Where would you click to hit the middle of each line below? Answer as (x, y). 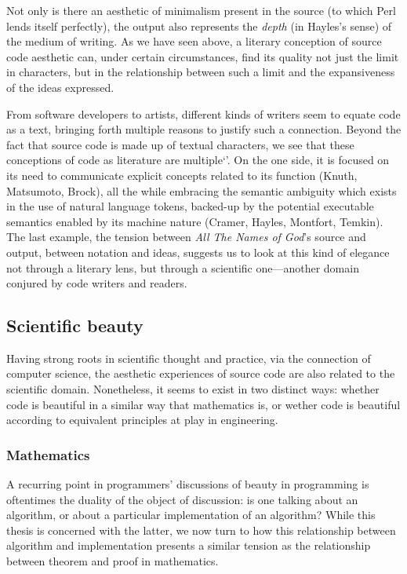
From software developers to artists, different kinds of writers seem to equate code (203, 113)
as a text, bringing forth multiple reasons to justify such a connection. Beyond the (204, 129)
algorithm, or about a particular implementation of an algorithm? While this (191, 515)
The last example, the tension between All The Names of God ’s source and (186, 237)
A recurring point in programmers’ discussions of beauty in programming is (188, 484)
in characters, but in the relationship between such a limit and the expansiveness (201, 72)
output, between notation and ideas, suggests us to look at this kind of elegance (198, 252)
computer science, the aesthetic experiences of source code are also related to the (201, 373)
